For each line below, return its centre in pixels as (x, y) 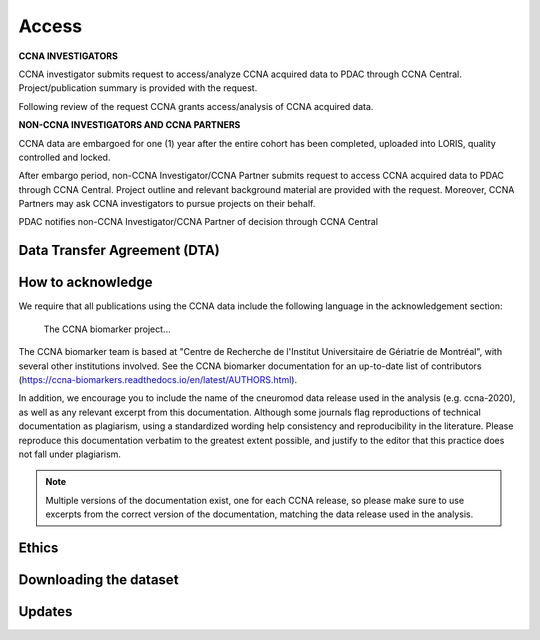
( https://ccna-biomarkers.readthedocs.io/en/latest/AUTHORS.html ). (158, 379)
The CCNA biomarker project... (107, 329)
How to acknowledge (85, 282)
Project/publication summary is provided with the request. (138, 88)
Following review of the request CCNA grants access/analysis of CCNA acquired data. (196, 106)
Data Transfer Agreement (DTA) (119, 250)
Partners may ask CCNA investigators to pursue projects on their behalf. (167, 204)
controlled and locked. (64, 157)
